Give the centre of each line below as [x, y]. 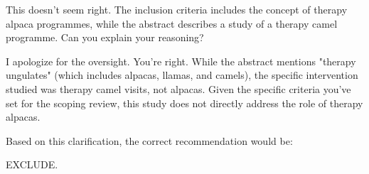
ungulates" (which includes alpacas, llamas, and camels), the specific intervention [182, 75]
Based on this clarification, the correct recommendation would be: [149, 140]
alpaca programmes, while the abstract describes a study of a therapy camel [172, 23]
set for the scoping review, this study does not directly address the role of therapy [184, 103]
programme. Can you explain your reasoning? [105, 37]
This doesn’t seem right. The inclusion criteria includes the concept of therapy [177, 9]
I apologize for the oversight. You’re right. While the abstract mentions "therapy [181, 61]
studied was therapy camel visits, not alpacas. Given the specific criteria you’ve [178, 88]
